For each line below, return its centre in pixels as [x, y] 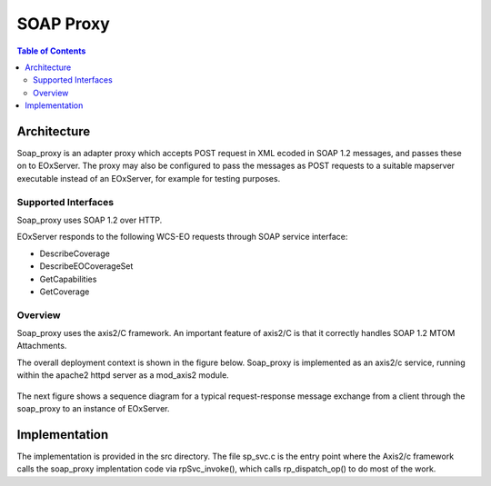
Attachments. [42, 346]
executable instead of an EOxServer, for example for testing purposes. [149, 178]
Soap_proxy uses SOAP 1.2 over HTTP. [90, 220]
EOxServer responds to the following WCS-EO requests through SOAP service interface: [182, 237]
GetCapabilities [68, 279]
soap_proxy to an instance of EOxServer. [93, 408]
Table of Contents [51, 51]
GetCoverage [65, 292]
